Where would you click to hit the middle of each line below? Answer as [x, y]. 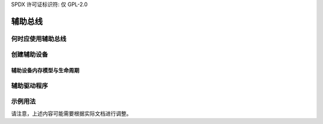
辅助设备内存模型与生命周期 [45, 70]
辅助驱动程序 [30, 85]
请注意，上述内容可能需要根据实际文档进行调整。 [71, 113]
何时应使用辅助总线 [39, 39]
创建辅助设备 [30, 55]
